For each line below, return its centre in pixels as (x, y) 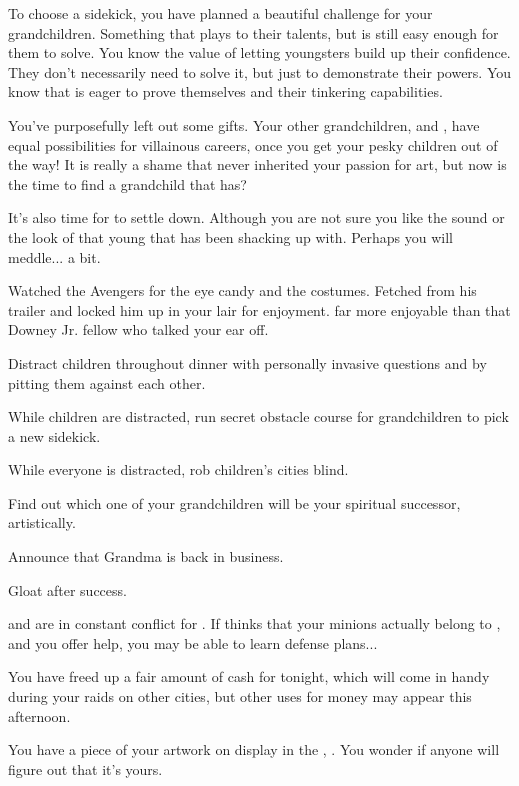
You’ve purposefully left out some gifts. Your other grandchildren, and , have (244, 124)
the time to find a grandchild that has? (127, 183)
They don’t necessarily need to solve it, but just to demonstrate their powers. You (260, 71)
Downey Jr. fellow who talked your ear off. (138, 329)
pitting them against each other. (107, 382)
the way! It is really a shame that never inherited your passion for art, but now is (257, 164)
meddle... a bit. (54, 256)
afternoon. (39, 715)
